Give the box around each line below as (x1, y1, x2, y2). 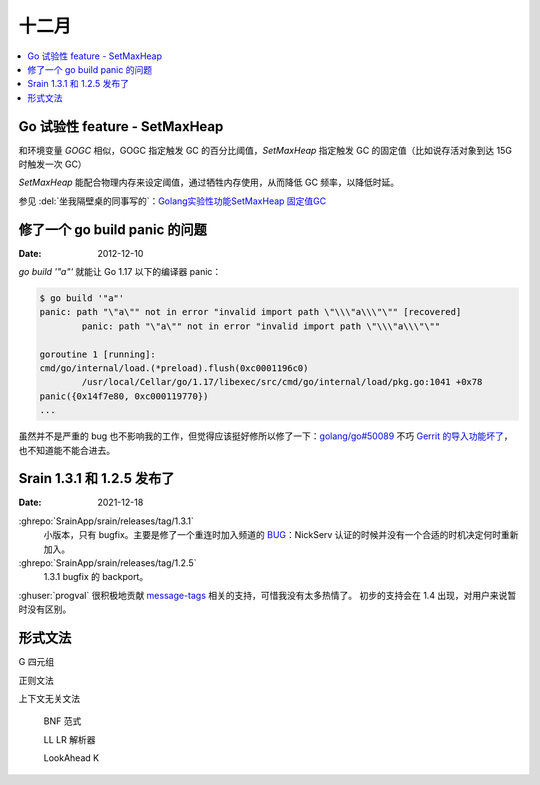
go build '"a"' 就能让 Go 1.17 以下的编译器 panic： (18, 266, 222, 278)
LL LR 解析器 (43, 733, 96, 745)
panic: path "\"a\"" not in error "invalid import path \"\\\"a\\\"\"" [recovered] (39, 306, 462, 318)
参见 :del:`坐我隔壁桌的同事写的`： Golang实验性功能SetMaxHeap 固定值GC (18, 195, 327, 207)
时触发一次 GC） (18, 158, 87, 170)
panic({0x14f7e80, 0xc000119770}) (39, 390, 209, 402)
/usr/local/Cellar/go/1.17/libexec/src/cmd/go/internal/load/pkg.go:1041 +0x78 (81, 376, 483, 388)
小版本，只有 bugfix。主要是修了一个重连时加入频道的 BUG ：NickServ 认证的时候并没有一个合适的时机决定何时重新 (43, 529, 519, 541)
